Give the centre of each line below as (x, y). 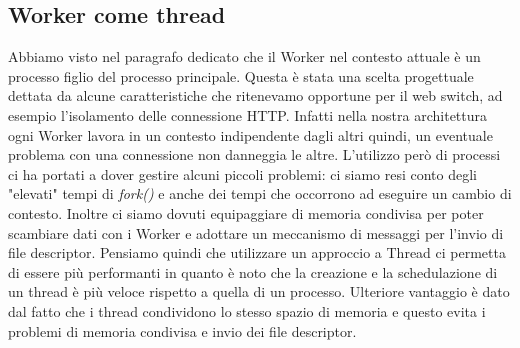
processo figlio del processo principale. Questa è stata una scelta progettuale (241, 75)
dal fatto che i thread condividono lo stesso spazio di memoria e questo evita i (247, 310)
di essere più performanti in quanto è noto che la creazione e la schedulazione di (253, 271)
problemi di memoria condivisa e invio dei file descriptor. (182, 330)
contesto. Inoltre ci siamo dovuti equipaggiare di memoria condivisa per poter (246, 212)
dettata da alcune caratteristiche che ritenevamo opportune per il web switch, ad (255, 95)
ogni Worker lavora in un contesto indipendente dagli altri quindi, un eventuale (250, 134)
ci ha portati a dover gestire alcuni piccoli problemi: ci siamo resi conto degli (243, 173)
